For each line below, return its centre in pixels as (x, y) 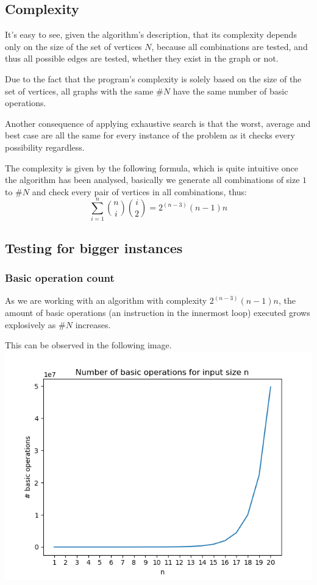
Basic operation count (60, 278)
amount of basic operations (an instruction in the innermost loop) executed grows (158, 313)
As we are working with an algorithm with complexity (106, 300)
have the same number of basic (230, 91)
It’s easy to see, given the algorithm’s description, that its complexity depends (151, 34)
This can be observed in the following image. (88, 345)
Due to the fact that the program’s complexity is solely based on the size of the (153, 78)
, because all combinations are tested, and (230, 46)
